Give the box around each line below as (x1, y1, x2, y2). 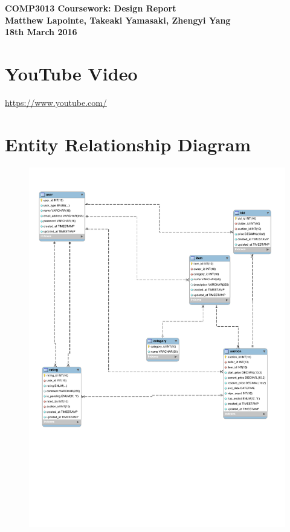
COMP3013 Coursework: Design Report (5, 2, 176, 14)
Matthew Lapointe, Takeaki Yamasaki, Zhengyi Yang (5, 13, 231, 26)
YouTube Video (5, 61, 138, 85)
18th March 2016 (5, 25, 77, 38)
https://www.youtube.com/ (5, 96, 107, 108)
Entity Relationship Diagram (5, 131, 251, 156)
